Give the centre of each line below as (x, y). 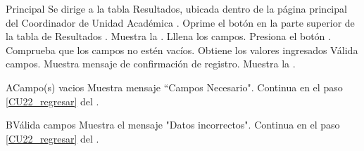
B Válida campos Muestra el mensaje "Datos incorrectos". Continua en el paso (173, 125)
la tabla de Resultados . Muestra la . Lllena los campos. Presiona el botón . (168, 36)
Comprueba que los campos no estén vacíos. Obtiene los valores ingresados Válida (182, 50)
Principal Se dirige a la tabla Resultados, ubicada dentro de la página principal (176, 8)
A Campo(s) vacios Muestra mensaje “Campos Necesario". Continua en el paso (174, 87)
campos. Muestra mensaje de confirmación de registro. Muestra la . (151, 64)
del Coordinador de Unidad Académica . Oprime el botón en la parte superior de (180, 22)
